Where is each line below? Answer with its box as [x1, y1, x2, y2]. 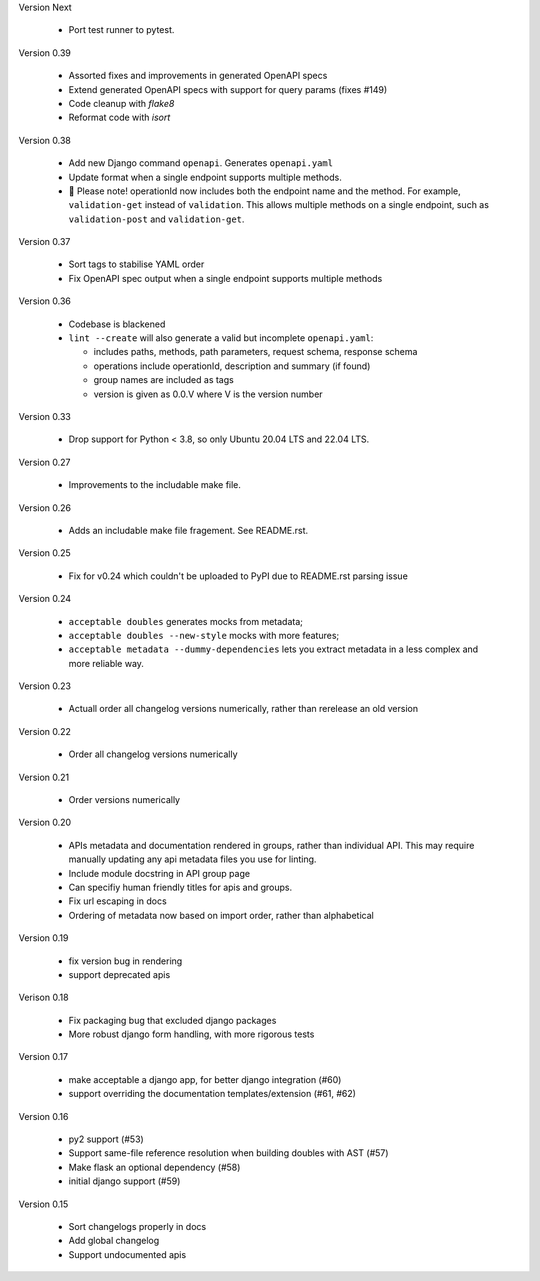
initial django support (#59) [68, 1175, 181, 1187]
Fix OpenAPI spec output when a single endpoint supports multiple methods [68, 272, 383, 284]
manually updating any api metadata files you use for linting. [68, 853, 317, 865]
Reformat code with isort [68, 111, 171, 124]
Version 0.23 [18, 680, 72, 692]
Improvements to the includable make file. [68, 479, 242, 491]
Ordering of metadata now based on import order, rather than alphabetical [68, 909, 374, 921]
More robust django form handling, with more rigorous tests [68, 1028, 315, 1040]
